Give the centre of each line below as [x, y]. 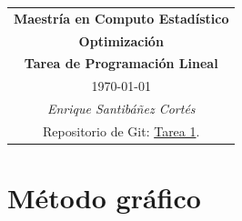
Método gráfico [104, 198]
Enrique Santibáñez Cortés [121, 109]
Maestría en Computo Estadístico [121, 18]
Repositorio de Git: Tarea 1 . [121, 131]
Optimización [121, 40]
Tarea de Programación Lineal [121, 63]
